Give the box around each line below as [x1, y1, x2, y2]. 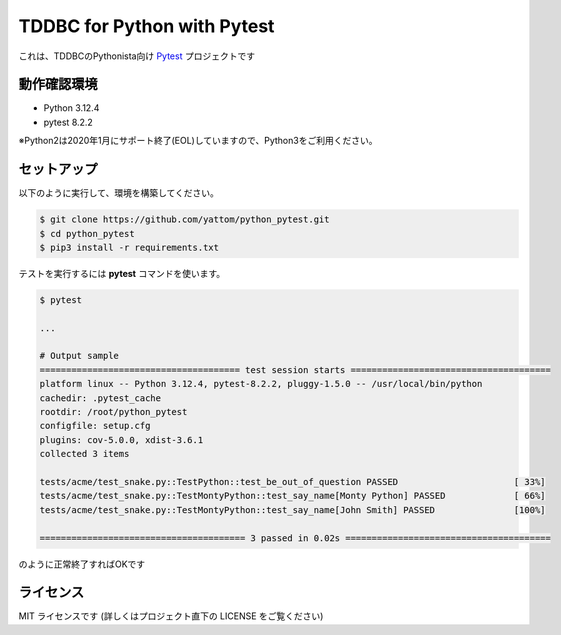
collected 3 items [39, 448, 130, 460]
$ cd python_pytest [39, 228, 135, 239]
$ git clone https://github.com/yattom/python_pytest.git [39, 214, 330, 225]
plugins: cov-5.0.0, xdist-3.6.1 [39, 434, 204, 445]
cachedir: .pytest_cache [39, 392, 162, 404]
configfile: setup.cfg [39, 420, 151, 432]
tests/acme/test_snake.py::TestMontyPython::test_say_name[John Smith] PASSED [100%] [39, 504, 546, 515]
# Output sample [39, 350, 120, 362]
